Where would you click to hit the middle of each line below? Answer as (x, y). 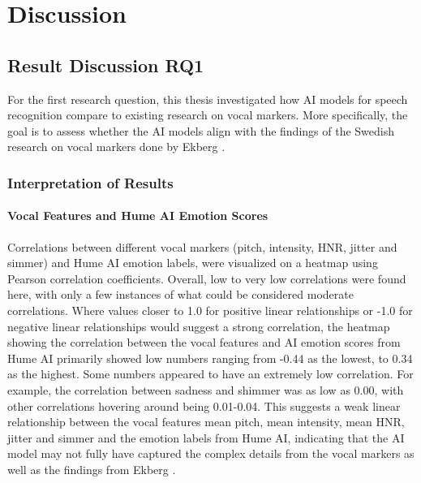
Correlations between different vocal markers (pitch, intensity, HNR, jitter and (202, 246)
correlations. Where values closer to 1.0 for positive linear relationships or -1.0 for (210, 310)
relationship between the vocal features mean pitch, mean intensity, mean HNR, (206, 422)
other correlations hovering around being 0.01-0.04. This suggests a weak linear (204, 405)
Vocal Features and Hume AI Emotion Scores (138, 216)
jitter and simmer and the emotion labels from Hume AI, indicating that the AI (206, 437)
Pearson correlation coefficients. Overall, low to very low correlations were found (207, 278)
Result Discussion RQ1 (106, 65)
